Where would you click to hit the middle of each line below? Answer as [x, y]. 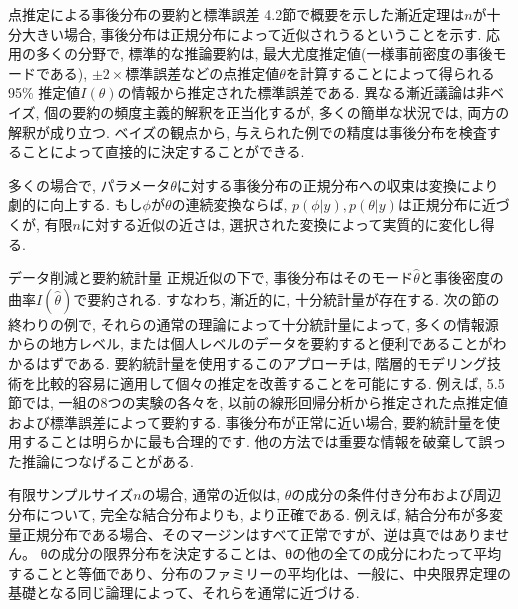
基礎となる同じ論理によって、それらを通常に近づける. [184, 592]
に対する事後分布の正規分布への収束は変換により [337, 184]
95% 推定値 [44, 92]
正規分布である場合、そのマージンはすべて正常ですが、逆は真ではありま [258, 533]
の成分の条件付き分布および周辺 [396, 494]
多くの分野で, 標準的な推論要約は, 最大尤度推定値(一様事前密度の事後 [264, 53]
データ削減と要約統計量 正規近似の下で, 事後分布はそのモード [211, 277]
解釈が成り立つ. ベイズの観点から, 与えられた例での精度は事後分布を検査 [247, 131]
